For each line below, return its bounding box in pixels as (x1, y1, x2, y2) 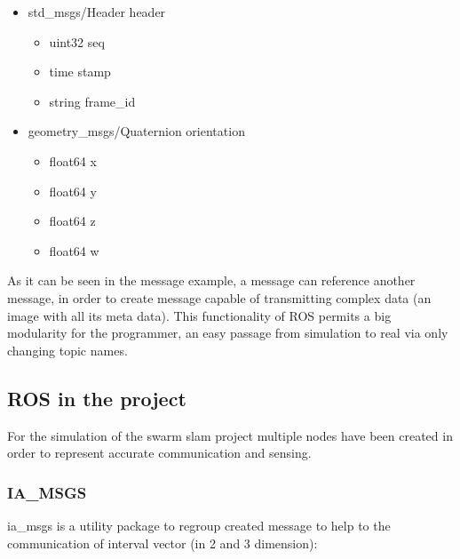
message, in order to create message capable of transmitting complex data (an (7, 288, 432, 307)
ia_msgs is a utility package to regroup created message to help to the (7, 515, 391, 534)
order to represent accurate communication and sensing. (7, 443, 312, 462)
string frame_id (49, 92, 136, 110)
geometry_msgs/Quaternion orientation (28, 122, 245, 140)
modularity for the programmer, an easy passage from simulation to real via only (7, 323, 448, 342)
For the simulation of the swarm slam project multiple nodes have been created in (7, 426, 453, 444)
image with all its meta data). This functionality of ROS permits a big (7, 306, 392, 324)
